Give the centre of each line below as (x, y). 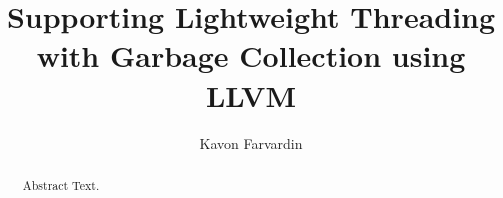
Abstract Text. (61, 184)
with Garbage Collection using (251, 55)
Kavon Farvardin (251, 142)
